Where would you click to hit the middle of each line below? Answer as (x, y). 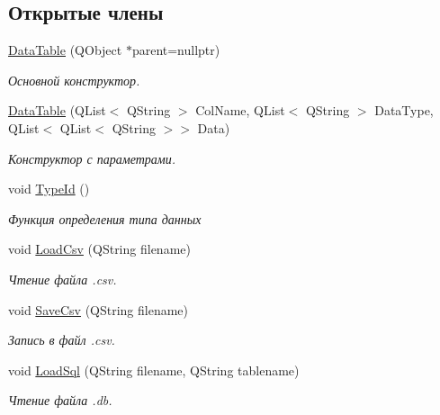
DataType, (404, 110)
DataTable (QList (57, 110)
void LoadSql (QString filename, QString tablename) (154, 370)
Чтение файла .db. (60, 400)
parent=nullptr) (176, 50)
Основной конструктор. (74, 80)
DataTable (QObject (65, 50)
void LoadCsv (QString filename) (99, 249)
